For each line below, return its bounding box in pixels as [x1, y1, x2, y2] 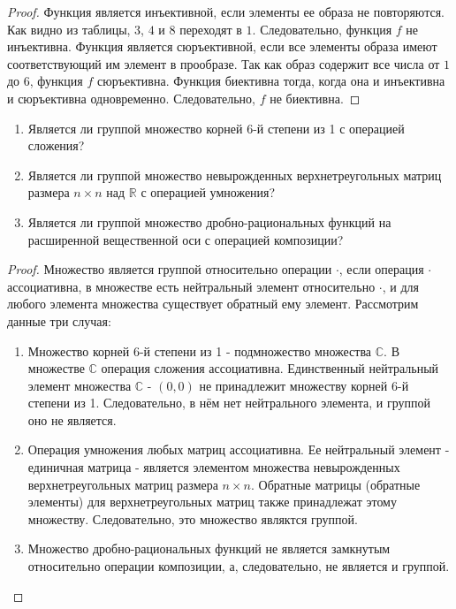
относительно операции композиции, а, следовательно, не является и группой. [27, 557, 450, 575]
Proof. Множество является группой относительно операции [7, 260, 332, 278]
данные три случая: [7, 311, 111, 330]
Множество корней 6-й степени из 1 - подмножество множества [27, 341, 372, 360]
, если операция [338, 260, 424, 278]
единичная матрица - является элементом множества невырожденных [27, 458, 400, 476]
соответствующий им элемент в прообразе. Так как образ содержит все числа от [7, 54, 440, 72]
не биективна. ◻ [270, 88, 361, 107]
